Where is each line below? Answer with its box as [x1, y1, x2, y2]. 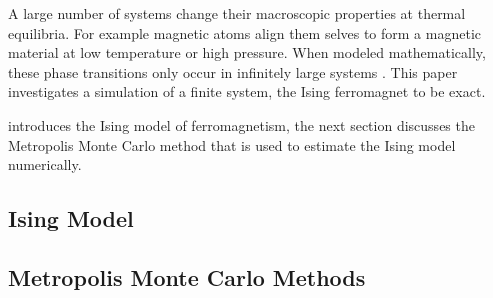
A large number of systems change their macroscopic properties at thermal [8, 3, 466, 23]
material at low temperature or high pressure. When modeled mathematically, [8, 42, 486, 63]
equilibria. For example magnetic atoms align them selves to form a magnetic [8, 22, 482, 43]
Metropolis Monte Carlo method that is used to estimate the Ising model [8, 134, 456, 155]
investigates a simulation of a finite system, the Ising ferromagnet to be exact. [8, 81, 486, 102]
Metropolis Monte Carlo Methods [8, 261, 366, 292]
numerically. [8, 154, 82, 175]
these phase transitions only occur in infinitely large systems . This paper [8, 61, 458, 82]
